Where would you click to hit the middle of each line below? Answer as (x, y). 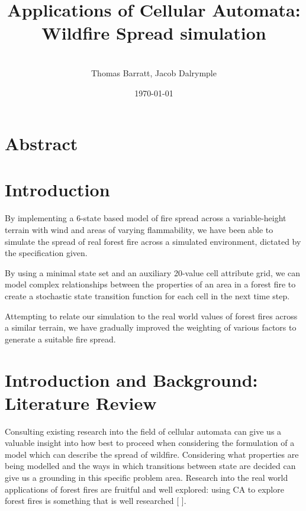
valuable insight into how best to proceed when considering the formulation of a (150, 443)
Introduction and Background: (131, 379)
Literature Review (81, 402)
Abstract (41, 143)
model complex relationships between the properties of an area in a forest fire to (150, 284)
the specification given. (46, 253)
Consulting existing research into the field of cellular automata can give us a (143, 431)
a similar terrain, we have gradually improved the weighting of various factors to (151, 327)
